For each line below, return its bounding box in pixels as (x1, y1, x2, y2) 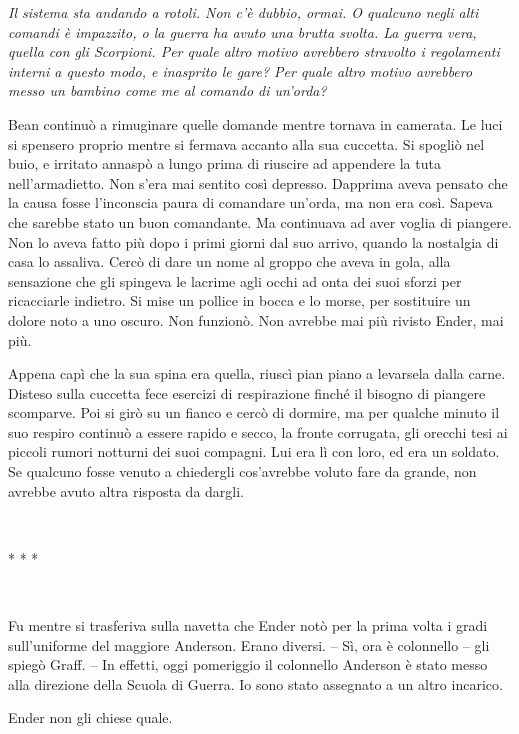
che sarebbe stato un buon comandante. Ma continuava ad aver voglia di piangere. (8, 211, 512, 232)
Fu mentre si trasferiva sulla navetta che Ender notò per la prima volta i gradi (8, 615, 488, 636)
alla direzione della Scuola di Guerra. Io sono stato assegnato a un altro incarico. (8, 673, 503, 694)
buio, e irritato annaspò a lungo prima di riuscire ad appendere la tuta (8, 153, 441, 174)
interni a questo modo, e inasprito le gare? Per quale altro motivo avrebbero (8, 60, 473, 81)
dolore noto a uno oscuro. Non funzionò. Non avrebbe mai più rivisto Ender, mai (8, 309, 504, 330)
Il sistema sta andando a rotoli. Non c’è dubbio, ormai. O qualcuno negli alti (8, 2, 479, 22)
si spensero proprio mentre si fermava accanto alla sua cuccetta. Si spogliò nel (8, 133, 485, 154)
